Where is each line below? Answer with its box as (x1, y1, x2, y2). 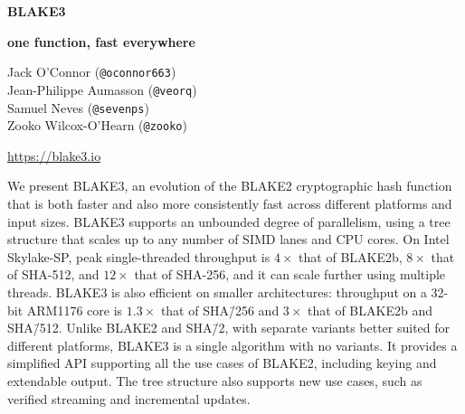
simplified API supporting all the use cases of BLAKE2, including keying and (7, 353, 437, 372)
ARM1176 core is (26, 300, 123, 319)
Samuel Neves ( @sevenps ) (7, 98, 149, 117)
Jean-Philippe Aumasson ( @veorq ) (7, 80, 197, 99)
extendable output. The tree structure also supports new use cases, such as (7, 371, 422, 390)
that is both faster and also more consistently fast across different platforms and (7, 194, 452, 212)
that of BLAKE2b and (308, 300, 432, 319)
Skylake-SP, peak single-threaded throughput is (7, 247, 270, 266)
